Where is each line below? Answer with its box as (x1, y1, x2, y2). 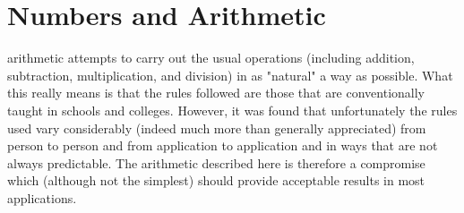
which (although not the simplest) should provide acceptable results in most (7, 171, 425, 190)
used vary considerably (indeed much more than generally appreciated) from (7, 118, 426, 137)
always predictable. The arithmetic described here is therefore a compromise (7, 153, 425, 172)
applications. (7, 188, 77, 207)
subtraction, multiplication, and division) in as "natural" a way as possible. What (7, 65, 453, 84)
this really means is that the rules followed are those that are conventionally (7, 83, 425, 102)
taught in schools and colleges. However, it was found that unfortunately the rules (7, 100, 458, 119)
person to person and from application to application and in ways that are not (7, 136, 438, 155)
